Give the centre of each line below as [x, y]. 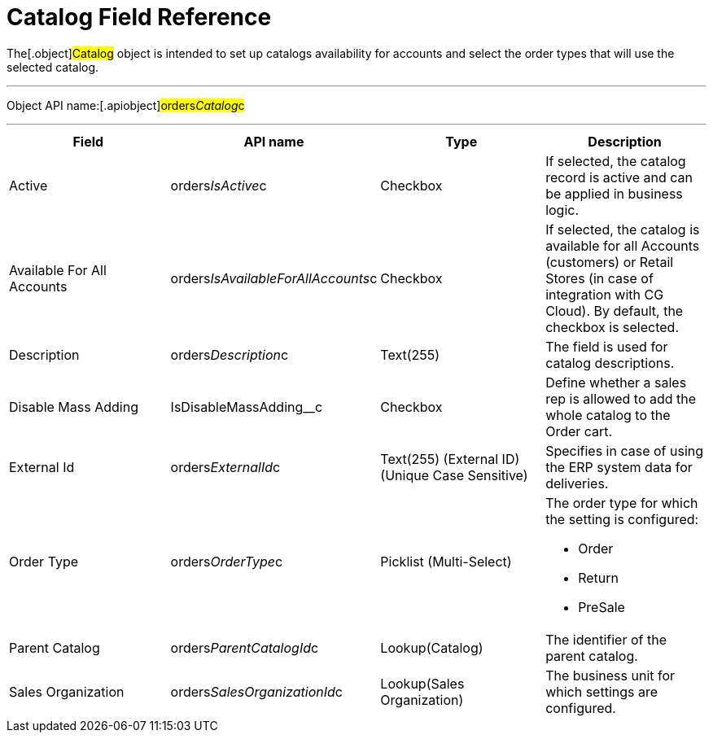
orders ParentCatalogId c [245, 647]
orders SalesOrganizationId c [256, 691]
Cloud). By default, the [615, 310]
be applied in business [614, 193]
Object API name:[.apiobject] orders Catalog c [126, 105]
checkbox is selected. [612, 327]
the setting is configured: [622, 519]
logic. [562, 210]
